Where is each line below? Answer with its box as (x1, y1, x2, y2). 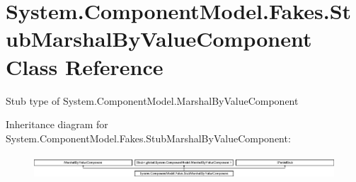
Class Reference (6, 52, 163, 81)
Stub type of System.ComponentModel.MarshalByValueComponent (6, 93, 299, 108)
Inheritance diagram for (6, 117, 108, 132)
